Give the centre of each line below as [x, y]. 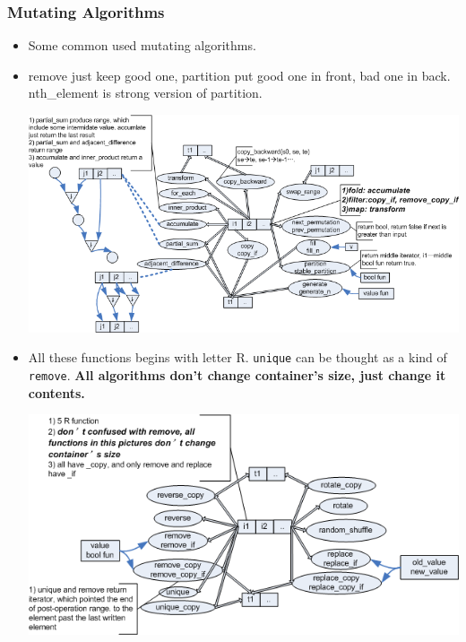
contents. [56, 392]
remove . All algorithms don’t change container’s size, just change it [237, 374]
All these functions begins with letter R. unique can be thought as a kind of [237, 357]
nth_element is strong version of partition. [145, 93]
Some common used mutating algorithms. [142, 45]
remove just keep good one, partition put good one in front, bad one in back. [239, 75]
